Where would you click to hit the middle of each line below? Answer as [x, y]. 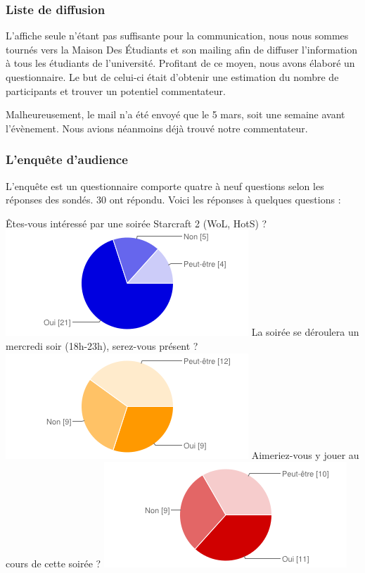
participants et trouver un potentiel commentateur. [116, 90]
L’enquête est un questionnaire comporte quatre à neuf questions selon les [165, 185]
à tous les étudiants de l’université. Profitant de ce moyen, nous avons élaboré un [180, 63]
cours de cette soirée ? [53, 563]
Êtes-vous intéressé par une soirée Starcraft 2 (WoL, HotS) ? [136, 223]
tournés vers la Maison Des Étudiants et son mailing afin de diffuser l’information [182, 49]
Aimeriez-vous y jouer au [305, 454]
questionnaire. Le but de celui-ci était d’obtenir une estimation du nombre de [172, 77]
